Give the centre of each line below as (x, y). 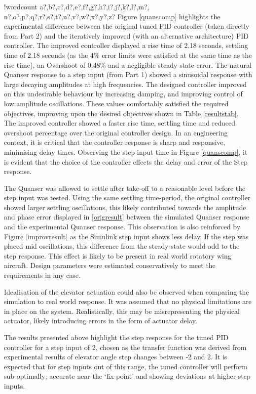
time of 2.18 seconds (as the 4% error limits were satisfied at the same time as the (128, 55)
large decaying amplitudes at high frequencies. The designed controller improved (125, 84)
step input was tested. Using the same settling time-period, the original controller (127, 197)
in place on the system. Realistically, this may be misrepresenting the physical (122, 311)
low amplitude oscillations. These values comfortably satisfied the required (116, 103)
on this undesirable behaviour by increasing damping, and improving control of (123, 94)
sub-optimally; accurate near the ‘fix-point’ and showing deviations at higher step (127, 376)
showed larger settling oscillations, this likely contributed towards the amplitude (125, 207)
